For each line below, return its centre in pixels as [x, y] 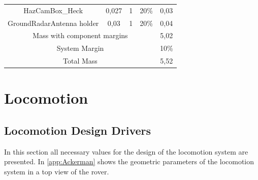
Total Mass [80, 61]
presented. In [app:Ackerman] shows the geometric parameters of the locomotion [129, 161]
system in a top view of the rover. [57, 171]
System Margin [80, 48]
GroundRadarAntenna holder [53, 23]
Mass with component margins [80, 35]
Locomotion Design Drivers [78, 130]
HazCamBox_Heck [53, 10]
